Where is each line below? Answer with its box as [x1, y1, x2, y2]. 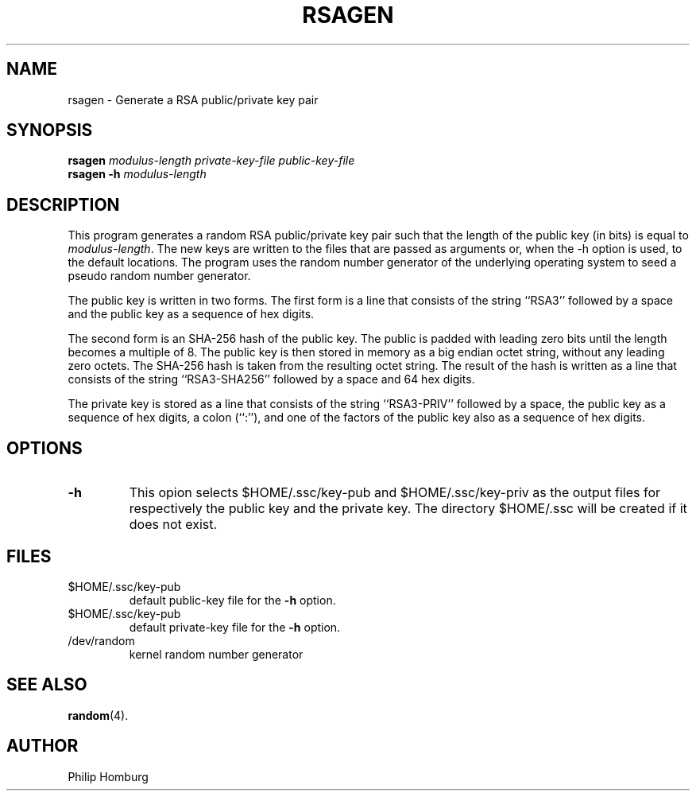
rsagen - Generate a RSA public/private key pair [68, 92, 319, 107]
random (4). [68, 708, 129, 722]
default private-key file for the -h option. [129, 620, 341, 634]
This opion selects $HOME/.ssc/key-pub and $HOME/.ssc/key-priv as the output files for [129, 484, 661, 501]
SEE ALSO [6, 675, 87, 695]
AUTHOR [6, 736, 79, 756]
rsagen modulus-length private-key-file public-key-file [68, 154, 355, 168]
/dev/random [68, 633, 135, 647]
